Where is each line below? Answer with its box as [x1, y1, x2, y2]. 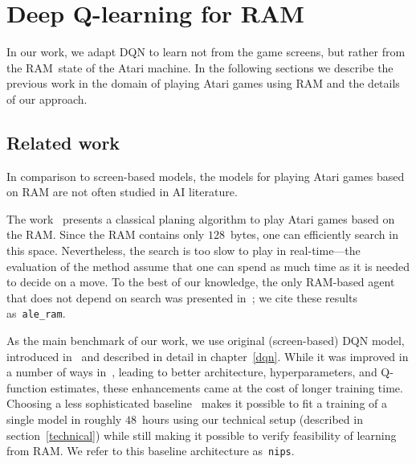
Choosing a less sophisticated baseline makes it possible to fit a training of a [6, 395, 387, 412]
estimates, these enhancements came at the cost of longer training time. [50, 379, 403, 396]
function [6, 379, 47, 396]
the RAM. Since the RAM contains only [6, 226, 205, 243]
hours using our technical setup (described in [141, 411, 363, 428]
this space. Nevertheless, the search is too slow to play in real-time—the [6, 242, 361, 259]
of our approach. [6, 90, 88, 107]
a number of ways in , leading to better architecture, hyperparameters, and [6, 363, 377, 380]
